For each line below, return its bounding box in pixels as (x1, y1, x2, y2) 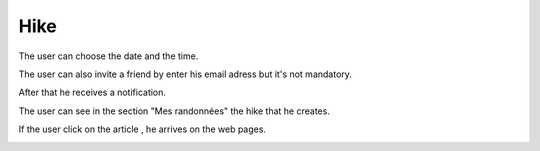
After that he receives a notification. (18, 86, 167, 99)
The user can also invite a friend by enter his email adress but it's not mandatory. (18, 68, 352, 80)
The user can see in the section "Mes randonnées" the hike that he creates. (18, 105, 330, 117)
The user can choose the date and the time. (18, 50, 199, 62)
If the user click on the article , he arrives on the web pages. (18, 123, 267, 135)
